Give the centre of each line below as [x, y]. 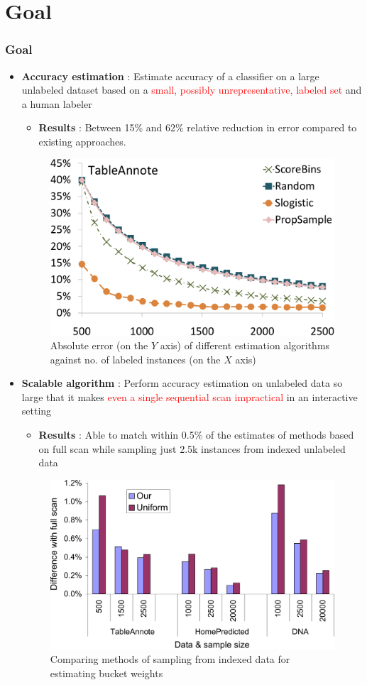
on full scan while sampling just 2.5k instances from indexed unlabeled [192, 448]
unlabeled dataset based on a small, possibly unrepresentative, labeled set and [192, 90]
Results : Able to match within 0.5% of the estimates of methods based [196, 435]
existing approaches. [82, 141]
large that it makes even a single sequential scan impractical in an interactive [190, 396]
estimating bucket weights [106, 673]
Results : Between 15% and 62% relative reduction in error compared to [198, 127]
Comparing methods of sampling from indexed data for [170, 659]
